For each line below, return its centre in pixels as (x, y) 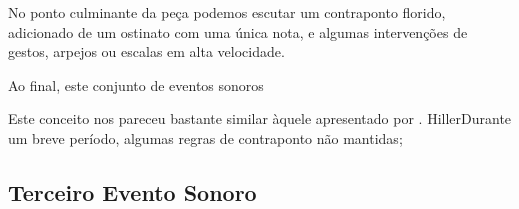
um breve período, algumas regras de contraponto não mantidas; (205, 137)
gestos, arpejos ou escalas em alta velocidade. (146, 51)
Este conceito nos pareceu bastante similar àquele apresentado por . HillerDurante (260, 118)
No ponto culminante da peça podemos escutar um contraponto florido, (227, 12)
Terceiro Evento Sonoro (132, 191)
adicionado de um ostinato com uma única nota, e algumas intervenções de (238, 31)
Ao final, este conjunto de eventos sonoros (136, 84)
